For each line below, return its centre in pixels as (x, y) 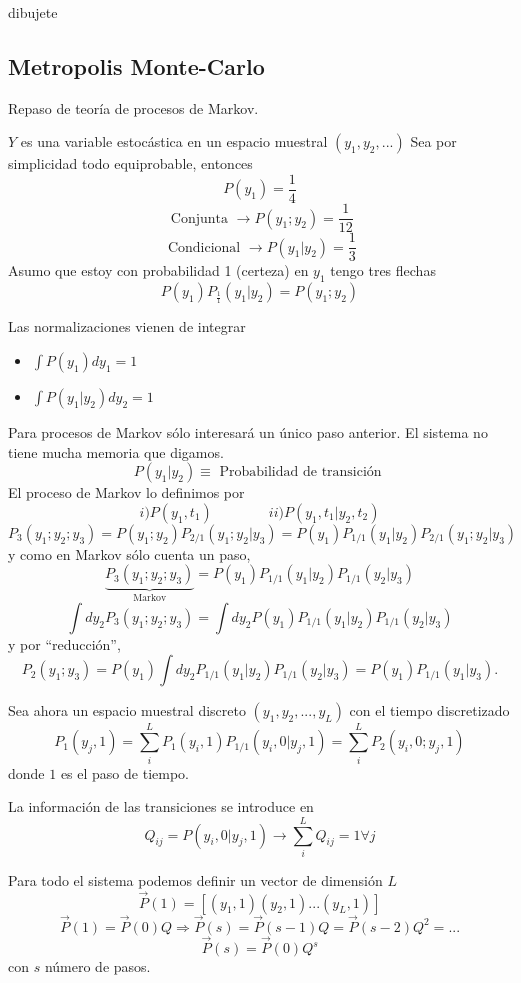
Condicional (204, 247)
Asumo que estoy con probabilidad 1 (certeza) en (158, 270)
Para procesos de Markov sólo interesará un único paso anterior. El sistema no (248, 431)
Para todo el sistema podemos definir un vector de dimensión (195, 879)
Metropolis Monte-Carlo (136, 65)
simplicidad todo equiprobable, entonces (130, 163)
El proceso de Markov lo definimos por (126, 492)
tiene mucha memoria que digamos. (116, 451)
